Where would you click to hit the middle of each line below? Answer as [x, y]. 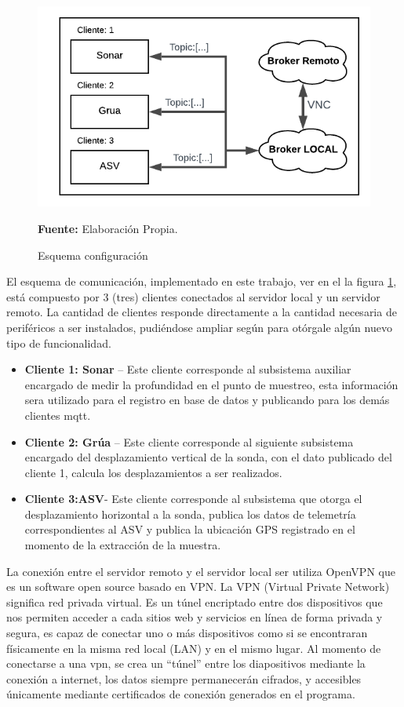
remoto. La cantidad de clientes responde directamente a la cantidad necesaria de [202, 312]
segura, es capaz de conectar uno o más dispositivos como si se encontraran [187, 633]
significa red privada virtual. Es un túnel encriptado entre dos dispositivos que [195, 601]
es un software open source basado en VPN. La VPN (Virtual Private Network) [198, 587]
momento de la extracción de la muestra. [123, 545]
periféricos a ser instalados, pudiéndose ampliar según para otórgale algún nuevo [199, 327]
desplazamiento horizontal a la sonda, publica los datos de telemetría [190, 514]
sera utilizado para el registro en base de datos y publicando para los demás [207, 400]
